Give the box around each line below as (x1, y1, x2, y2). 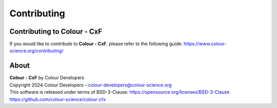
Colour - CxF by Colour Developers (9, 75, 85, 81)
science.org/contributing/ (9, 48, 64, 54)
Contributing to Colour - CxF (9, 27, 103, 36)
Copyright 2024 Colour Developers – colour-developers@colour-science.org (9, 82, 172, 88)
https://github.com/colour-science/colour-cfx (9, 96, 106, 102)
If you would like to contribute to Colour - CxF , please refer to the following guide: (9, 41, 183, 47)
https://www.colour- (184, 41, 227, 47)
